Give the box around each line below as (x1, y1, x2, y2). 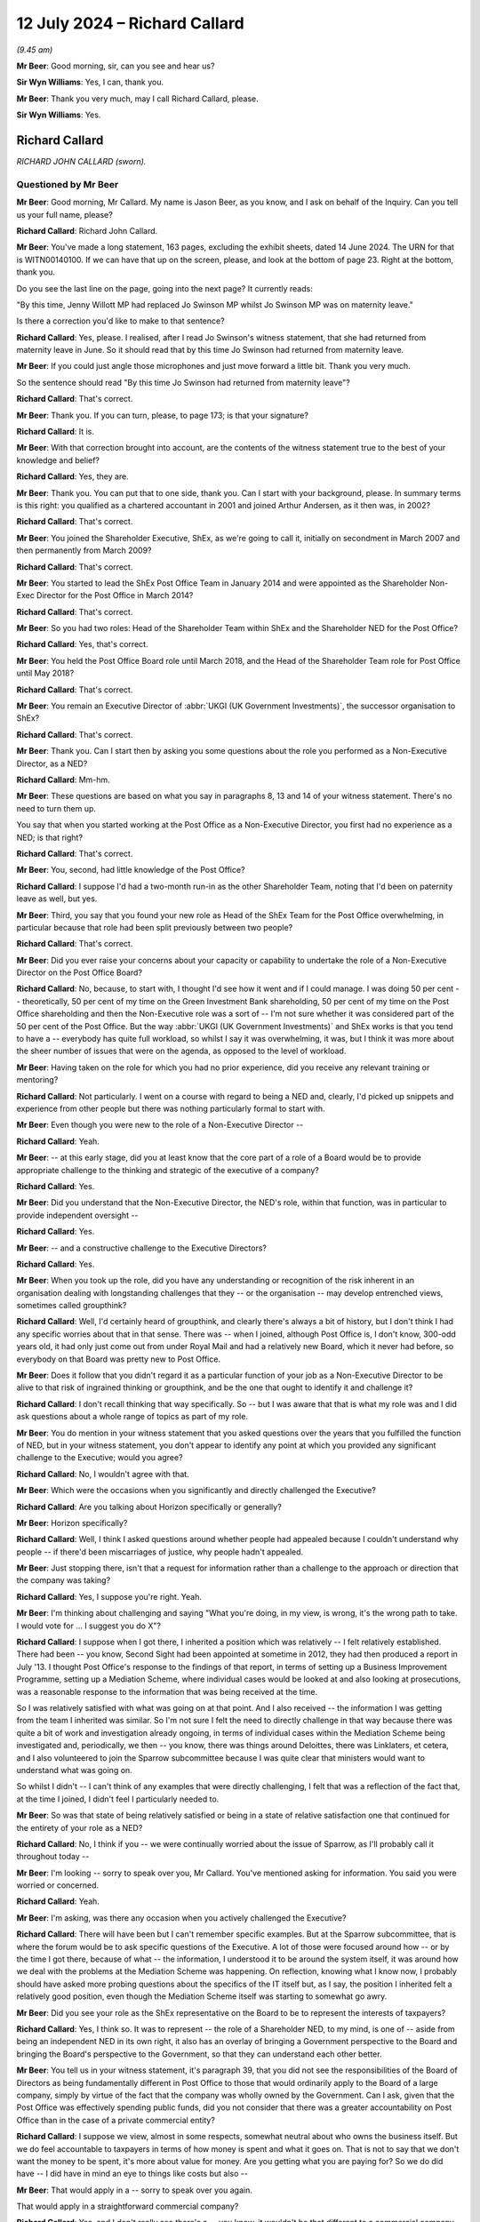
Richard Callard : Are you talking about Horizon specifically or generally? (16, 1501, 282, 1512)
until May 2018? (16, 667, 75, 679)
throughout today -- (16, 1851, 90, 1862)
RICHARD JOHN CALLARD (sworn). (16, 156, 147, 167)
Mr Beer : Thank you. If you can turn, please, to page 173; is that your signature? (16, 410, 308, 420)
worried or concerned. (16, 1880, 100, 1890)
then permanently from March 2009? (16, 545, 152, 555)
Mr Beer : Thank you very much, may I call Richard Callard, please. (16, 93, 260, 104)
